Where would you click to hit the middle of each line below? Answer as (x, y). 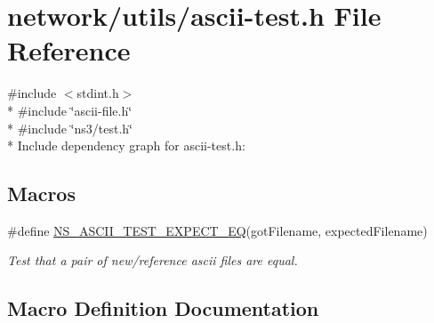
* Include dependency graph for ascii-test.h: (126, 145)
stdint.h (98, 93)
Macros (41, 194)
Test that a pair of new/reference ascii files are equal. (153, 260)
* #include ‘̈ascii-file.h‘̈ (70, 110)
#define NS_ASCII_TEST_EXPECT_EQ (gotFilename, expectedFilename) (217, 230)
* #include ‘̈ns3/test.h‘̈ (70, 128)
